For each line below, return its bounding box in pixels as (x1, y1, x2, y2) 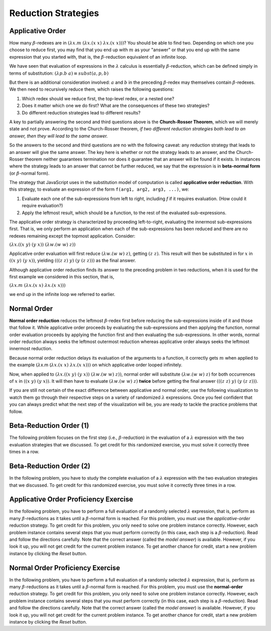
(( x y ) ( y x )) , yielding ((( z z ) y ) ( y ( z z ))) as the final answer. (9, 257, 137, 263)
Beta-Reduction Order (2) (9, 462, 90, 470)
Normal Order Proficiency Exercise (9, 563, 120, 572)
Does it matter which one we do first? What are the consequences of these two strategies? (22, 103, 210, 109)
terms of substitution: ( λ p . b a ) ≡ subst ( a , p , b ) (9, 70, 109, 76)
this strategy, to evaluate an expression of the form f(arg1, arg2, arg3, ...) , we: (9, 186, 189, 193)
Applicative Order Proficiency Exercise (9, 495, 133, 504)
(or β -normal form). (9, 170, 50, 176)
